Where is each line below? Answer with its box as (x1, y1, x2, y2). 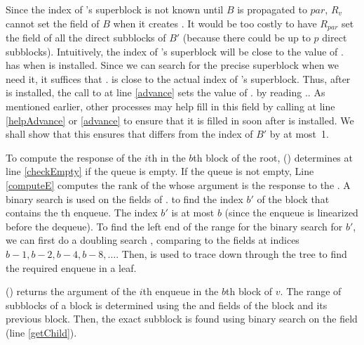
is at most (171, 205, 215, 220)
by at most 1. (269, 126, 329, 141)
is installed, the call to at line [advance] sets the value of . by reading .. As (6, 85, 325, 100)
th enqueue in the (142, 284, 219, 299)
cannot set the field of (6, 15, 100, 30)
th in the (147, 150, 186, 164)
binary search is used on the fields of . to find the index (6, 191, 243, 206)
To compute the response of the (6, 150, 142, 164)
